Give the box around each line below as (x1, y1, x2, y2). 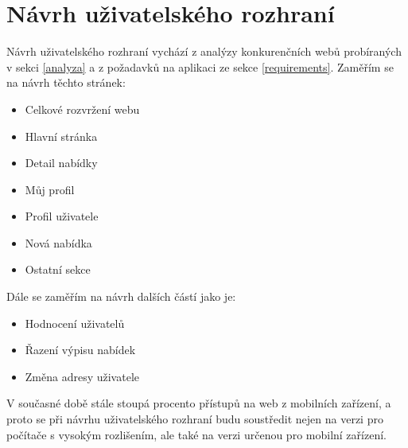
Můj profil (25, 181, 75, 197)
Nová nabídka (25, 234, 92, 251)
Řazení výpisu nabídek (25, 341, 136, 358)
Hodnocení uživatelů (25, 314, 125, 331)
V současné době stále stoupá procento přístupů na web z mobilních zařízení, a (6, 395, 391, 411)
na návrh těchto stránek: (6, 74, 126, 91)
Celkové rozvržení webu (25, 100, 140, 117)
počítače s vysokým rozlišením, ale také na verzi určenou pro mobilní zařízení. (6, 426, 387, 442)
